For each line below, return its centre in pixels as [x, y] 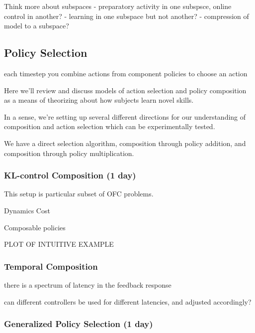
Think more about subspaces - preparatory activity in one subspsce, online [118, 6]
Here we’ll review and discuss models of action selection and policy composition [125, 90]
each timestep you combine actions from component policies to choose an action [126, 73]
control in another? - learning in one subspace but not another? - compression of [127, 16]
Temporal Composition [51, 266]
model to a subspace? [37, 26]
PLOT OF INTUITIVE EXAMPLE [59, 244]
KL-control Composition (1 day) [70, 175]
